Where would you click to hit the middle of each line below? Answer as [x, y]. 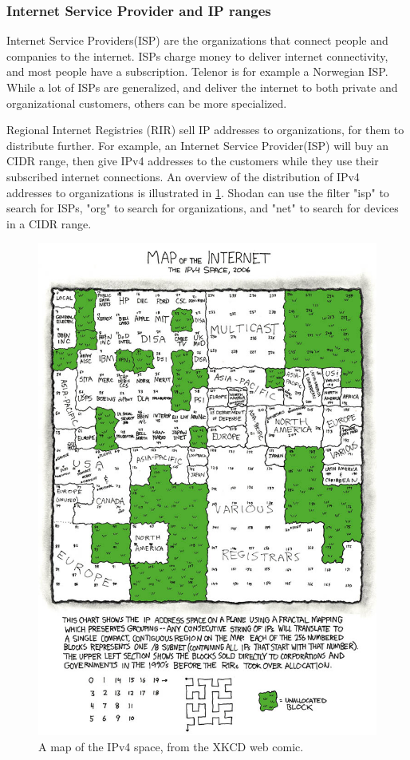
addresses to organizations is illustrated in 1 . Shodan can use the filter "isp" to [198, 192]
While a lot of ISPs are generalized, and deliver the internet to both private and [202, 87]
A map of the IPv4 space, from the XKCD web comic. [171, 746]
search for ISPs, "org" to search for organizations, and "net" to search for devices [203, 208]
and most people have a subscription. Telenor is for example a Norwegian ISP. [197, 71]
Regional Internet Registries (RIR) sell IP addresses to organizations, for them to [205, 130]
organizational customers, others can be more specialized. [147, 103]
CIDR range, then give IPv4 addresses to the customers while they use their [193, 161]
